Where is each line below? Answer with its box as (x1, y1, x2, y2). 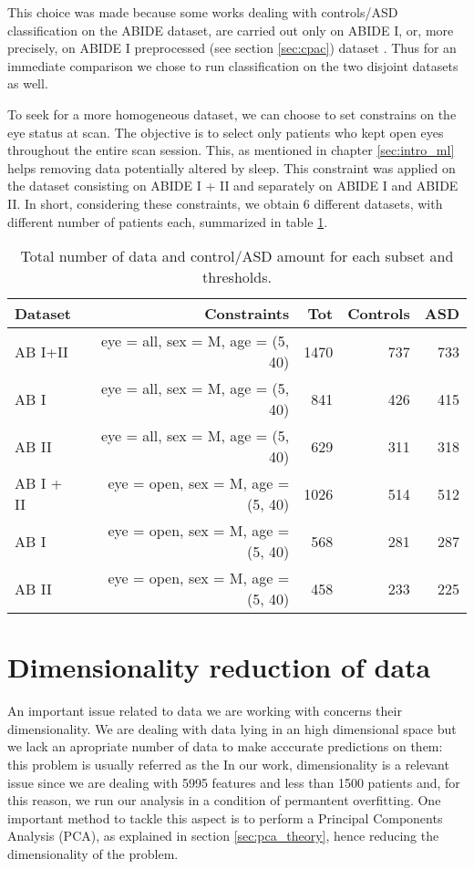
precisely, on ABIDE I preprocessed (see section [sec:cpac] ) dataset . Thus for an (7, 38, 457, 57)
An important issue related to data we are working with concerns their (7, 701, 402, 720)
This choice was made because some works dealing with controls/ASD (7, 3, 398, 21)
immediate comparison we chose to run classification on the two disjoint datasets (7, 56, 459, 75)
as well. (7, 74, 48, 93)
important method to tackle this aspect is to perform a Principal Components (7, 808, 443, 827)
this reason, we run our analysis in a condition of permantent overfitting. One (7, 791, 441, 810)
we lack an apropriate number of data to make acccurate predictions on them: (7, 737, 443, 756)
